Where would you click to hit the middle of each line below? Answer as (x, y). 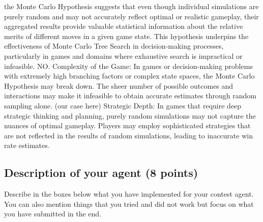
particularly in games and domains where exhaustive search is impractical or (123, 55)
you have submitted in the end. (53, 214)
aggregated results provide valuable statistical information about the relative (124, 26)
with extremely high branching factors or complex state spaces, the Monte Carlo (129, 76)
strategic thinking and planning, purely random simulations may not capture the (130, 115)
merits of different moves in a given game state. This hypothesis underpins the (126, 36)
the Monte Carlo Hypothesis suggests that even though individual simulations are (131, 6)
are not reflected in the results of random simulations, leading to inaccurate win (128, 135)
